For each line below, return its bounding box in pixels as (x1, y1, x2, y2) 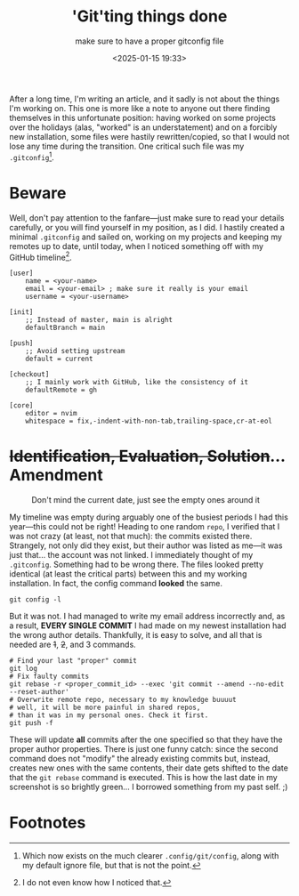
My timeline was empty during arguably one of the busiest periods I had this (9, 512, 289, 522)
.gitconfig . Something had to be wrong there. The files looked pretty (9, 559, 264, 570)
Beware (9, 182, 67, 203)
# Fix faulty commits (9, 672, 90, 682)
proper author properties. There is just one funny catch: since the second (9, 744, 279, 755)
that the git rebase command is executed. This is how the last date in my (9, 772, 278, 783)
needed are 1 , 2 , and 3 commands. (9, 639, 136, 650)
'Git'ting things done (71, 6, 228, 27)
